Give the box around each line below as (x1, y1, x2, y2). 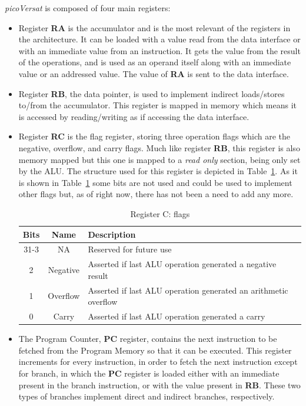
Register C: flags (130, 207, 190, 219)
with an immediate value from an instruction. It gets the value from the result (18, 44, 301, 56)
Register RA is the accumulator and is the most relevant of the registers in (18, 21, 291, 34)
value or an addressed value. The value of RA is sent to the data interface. (18, 67, 289, 79)
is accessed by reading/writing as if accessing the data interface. (18, 110, 250, 122)
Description (88, 228, 136, 240)
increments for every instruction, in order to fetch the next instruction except (18, 355, 298, 368)
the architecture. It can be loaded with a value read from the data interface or (18, 33, 301, 45)
